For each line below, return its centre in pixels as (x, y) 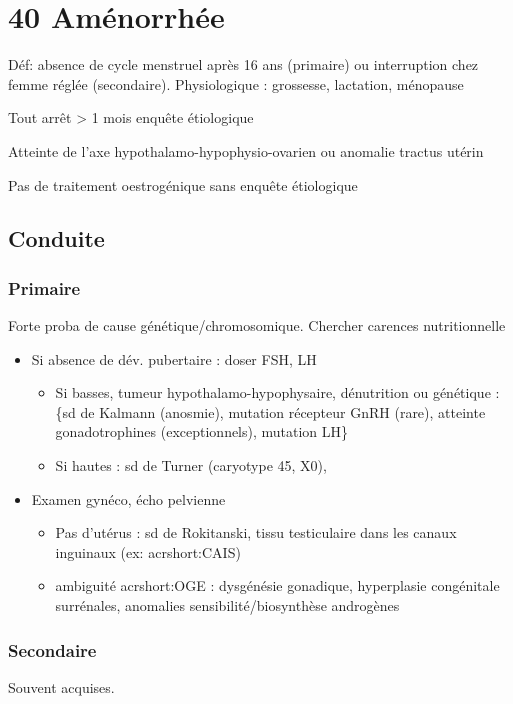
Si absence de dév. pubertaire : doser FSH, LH (174, 358)
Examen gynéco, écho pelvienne (128, 498)
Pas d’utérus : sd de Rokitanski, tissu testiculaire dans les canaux (256, 532)
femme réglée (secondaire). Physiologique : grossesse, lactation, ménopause (236, 83)
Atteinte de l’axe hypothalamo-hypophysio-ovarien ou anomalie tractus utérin (246, 150)
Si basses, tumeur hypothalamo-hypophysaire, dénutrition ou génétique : (277, 392)
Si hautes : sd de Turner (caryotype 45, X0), (191, 465)
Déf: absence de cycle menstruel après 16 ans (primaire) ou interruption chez (243, 64)
